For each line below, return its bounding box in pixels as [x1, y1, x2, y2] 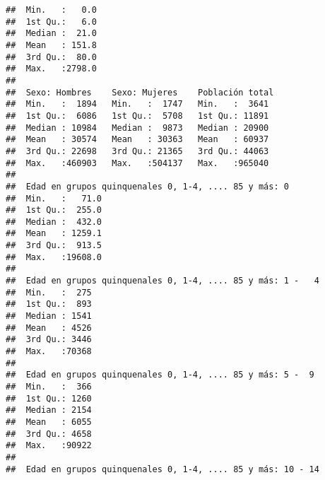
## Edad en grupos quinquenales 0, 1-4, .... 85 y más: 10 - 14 [6, 464, 319, 474]
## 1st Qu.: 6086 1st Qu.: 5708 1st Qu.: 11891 [6, 110, 269, 121]
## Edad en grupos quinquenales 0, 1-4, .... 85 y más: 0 [6, 181, 289, 192]
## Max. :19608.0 [6, 252, 102, 262]
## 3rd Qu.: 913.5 [6, 240, 102, 251]
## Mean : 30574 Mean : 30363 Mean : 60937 [6, 134, 269, 145]
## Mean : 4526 [6, 322, 92, 333]
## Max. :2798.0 [6, 64, 97, 74]
